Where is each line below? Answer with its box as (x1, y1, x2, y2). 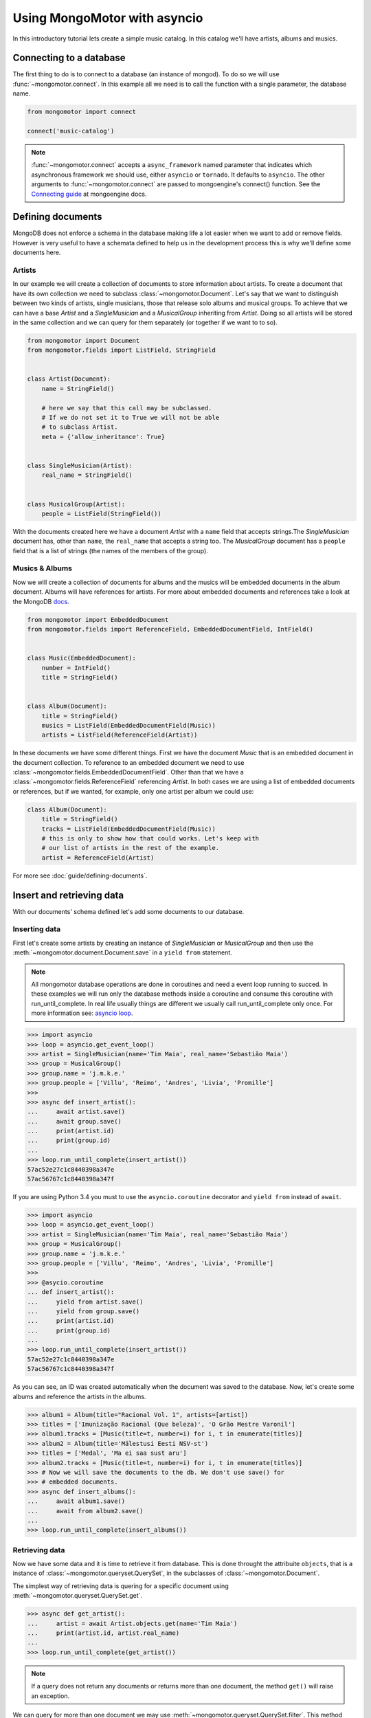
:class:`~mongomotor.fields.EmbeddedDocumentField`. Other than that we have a (12, 768, 244, 777)
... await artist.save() (27, 1108, 126, 1116)
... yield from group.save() (27, 1307, 140, 1315)
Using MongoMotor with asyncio (12, 10, 203, 25)
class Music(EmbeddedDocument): (27, 654, 137, 662)
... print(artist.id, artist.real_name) (27, 1629, 180, 1637)
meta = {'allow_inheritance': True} (41, 433, 165, 440)
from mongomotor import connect (27, 108, 137, 116)
